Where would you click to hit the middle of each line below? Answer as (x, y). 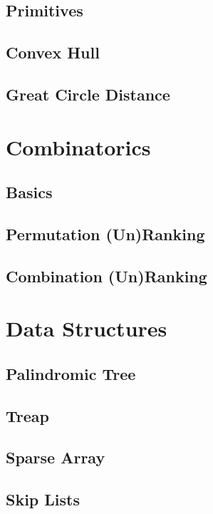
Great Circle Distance (88, 94)
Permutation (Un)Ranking (105, 233)
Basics (29, 192)
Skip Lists (43, 499)
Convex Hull (53, 52)
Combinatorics (78, 147)
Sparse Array (56, 457)
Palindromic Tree (71, 373)
